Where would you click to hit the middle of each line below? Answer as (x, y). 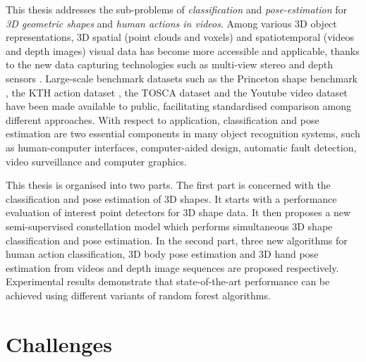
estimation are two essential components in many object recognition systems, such (183, 133)
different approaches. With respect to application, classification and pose (163, 119)
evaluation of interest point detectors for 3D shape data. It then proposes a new (178, 212)
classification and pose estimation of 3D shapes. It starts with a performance (171, 198)
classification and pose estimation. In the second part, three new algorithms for (177, 240)
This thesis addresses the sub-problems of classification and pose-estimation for (176, 9)
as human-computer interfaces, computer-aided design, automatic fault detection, (181, 147)
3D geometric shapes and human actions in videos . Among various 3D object (171, 23)
